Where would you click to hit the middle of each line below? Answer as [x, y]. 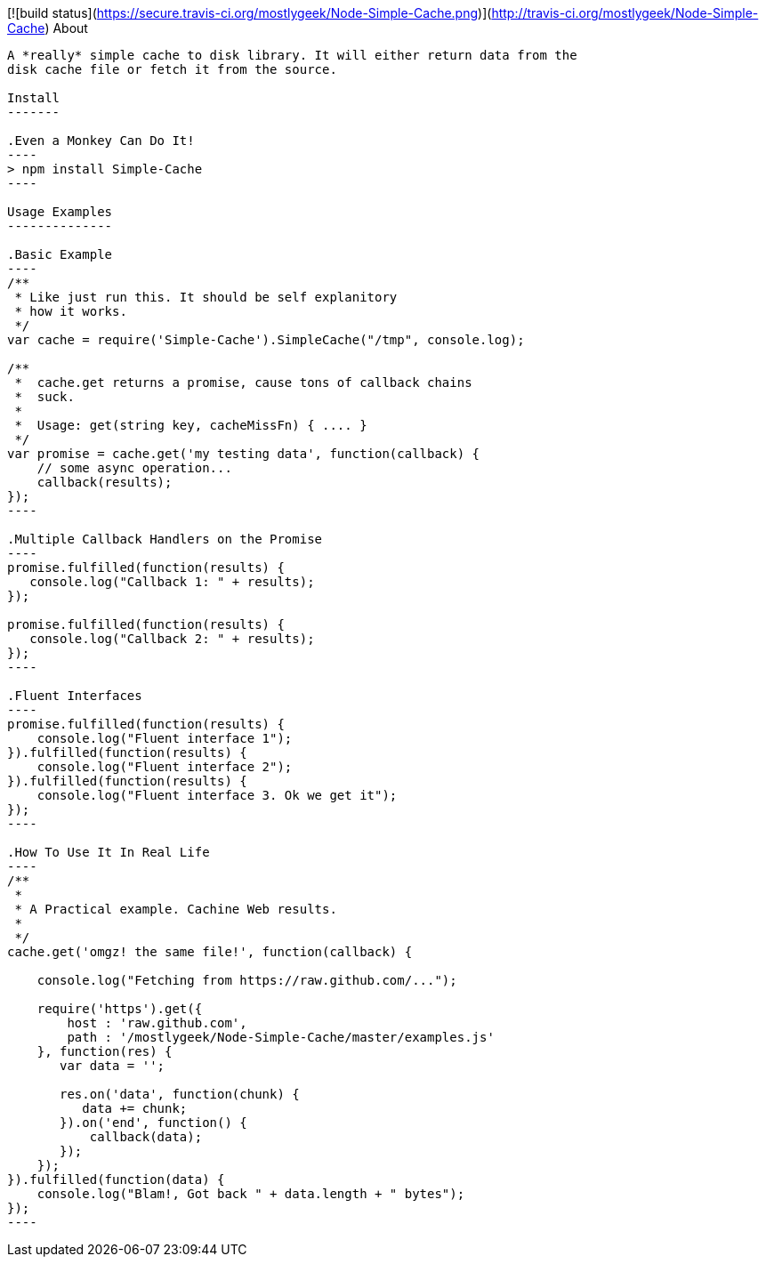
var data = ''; [113, 1066]
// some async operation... [134, 468]
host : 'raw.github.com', [157, 1023]
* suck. [44, 397]
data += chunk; [135, 1108]
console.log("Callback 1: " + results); [172, 582]
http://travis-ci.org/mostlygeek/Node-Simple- [625, 13]
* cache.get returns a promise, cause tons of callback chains [243, 382]
